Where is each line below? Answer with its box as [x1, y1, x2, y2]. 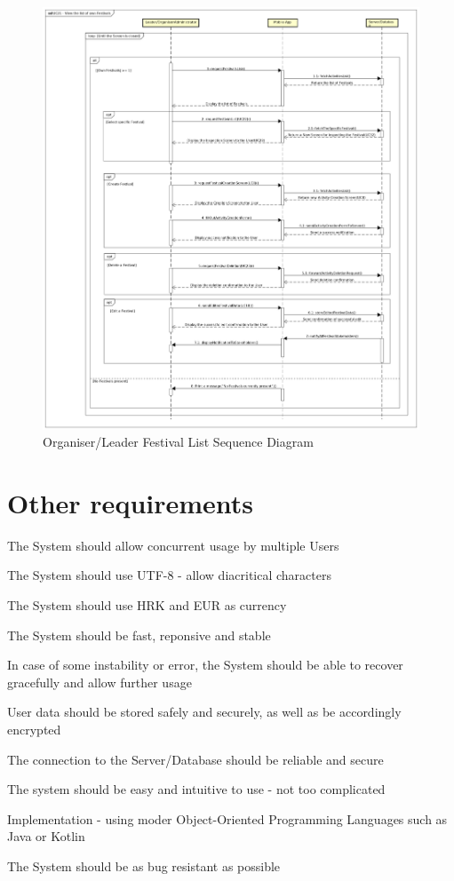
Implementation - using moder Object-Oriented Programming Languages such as [7, 809, 448, 828]
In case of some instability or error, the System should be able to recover [7, 655, 403, 674]
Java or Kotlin [7, 827, 85, 845]
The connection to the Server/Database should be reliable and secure [7, 750, 384, 768]
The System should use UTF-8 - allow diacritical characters [7, 566, 331, 584]
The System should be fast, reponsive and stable [7, 625, 271, 644]
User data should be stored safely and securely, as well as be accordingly [7, 702, 402, 721]
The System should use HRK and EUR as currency [7, 596, 287, 615]
